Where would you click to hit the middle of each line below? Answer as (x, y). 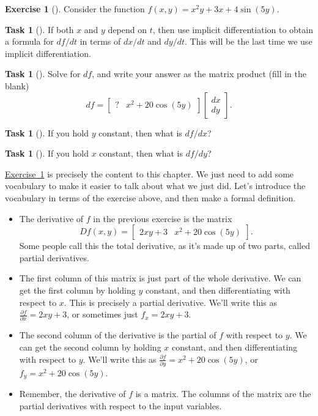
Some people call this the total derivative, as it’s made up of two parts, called (165, 246)
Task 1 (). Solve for (43, 74)
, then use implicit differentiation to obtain (233, 29)
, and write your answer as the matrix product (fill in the (199, 74)
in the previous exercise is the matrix (163, 218)
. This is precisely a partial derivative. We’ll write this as (171, 302)
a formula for (29, 41)
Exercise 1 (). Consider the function (75, 9)
